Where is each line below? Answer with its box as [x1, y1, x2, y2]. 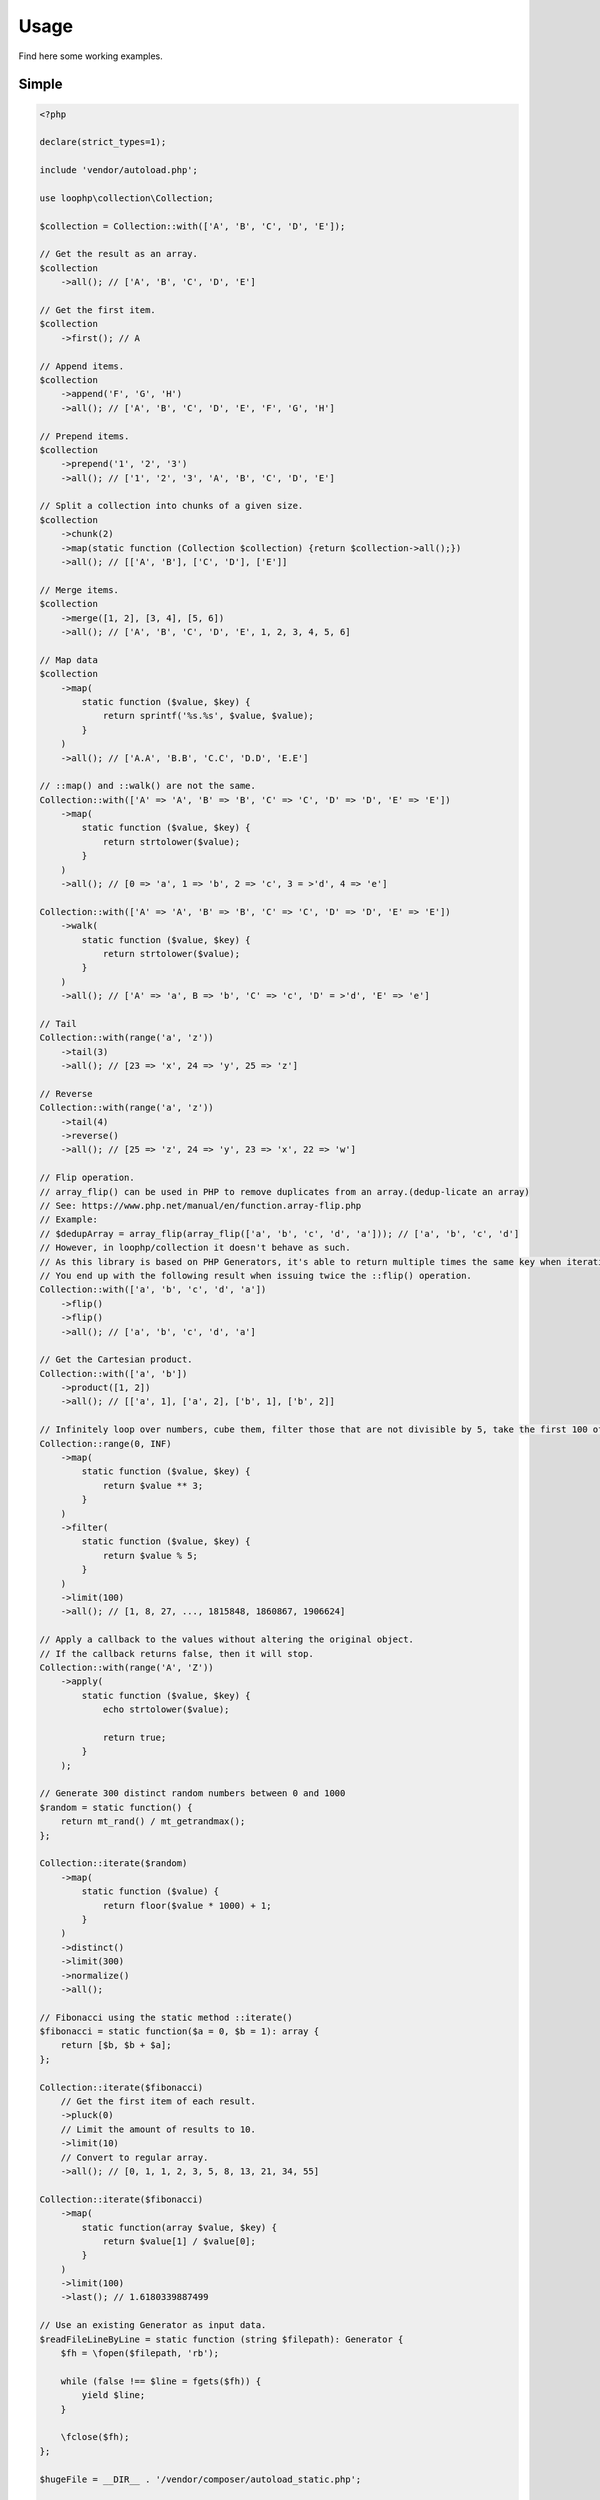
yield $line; [81, 2390, 146, 2401]
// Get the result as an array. [39, 248, 199, 260]
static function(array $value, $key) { [81, 2221, 277, 2233]
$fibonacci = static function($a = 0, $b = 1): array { [39, 2026, 320, 2037]
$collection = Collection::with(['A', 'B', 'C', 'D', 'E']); [39, 220, 346, 232]
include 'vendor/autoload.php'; [39, 165, 199, 176]
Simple [18, 76, 64, 93]
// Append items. [39, 360, 125, 372]
